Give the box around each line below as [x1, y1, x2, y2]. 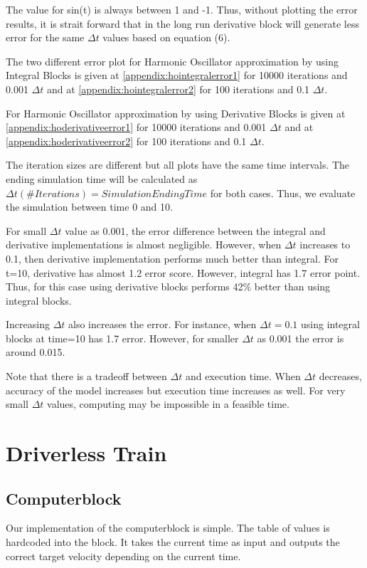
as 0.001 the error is [257, 330, 344, 345]
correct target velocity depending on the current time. [6, 548, 241, 563]
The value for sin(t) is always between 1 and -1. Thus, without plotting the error [6, 2, 358, 16]
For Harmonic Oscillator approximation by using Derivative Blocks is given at [6, 105, 346, 120]
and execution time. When [185, 369, 301, 384]
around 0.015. [6, 345, 65, 359]
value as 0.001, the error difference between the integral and [65, 223, 326, 238]
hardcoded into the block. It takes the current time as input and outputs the [6, 535, 340, 549]
